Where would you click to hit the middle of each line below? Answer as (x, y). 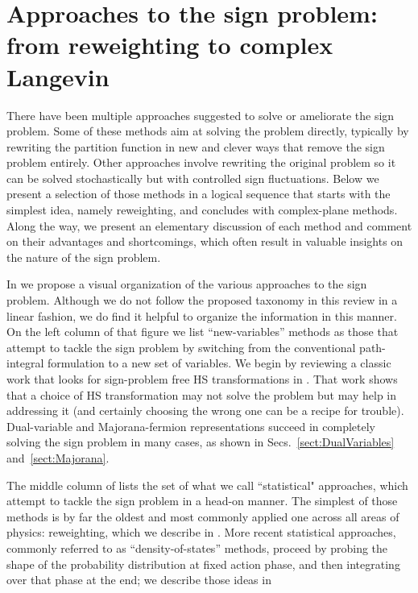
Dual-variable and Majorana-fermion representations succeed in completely (191, 426)
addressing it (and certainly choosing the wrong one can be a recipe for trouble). (205, 411)
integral (25, 363)
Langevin (58, 76)
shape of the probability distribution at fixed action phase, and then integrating (203, 564)
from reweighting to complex (170, 45)
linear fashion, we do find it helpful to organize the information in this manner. (202, 315)
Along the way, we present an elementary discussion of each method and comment (209, 225)
